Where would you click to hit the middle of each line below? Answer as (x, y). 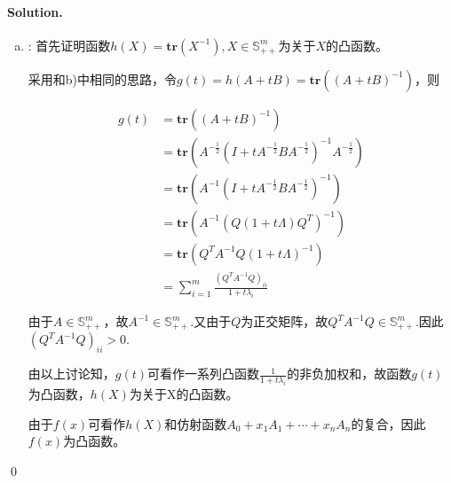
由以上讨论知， (71, 374)
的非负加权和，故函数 (349, 374)
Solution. (35, 11)
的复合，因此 (388, 423)
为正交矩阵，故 (285, 321)
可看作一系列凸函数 (204, 374)
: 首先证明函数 (69, 45)
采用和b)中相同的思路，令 (103, 78)
